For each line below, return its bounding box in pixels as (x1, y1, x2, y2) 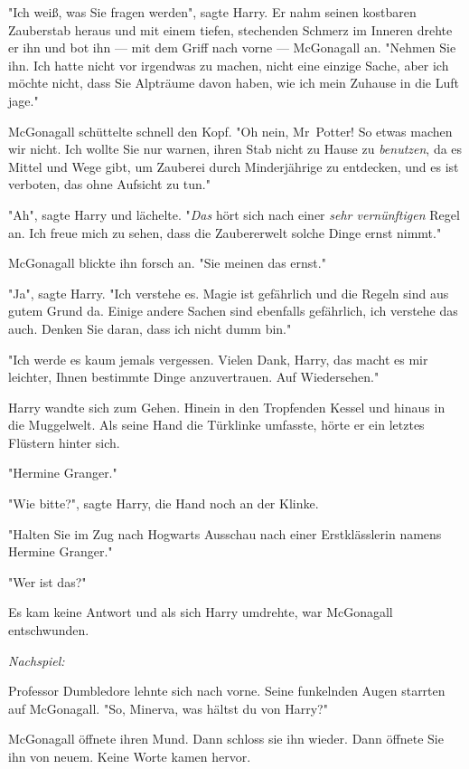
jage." (8, 90, 39, 109)
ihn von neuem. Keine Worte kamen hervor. (8, 747, 251, 765)
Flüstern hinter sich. (8, 432, 120, 451)
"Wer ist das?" (8, 572, 87, 591)
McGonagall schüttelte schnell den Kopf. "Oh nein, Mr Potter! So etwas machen (8, 121, 453, 140)
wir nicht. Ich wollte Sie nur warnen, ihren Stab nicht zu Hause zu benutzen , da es (8, 139, 463, 158)
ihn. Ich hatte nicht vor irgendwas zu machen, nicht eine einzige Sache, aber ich (8, 55, 449, 74)
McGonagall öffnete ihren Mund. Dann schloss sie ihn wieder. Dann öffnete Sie (8, 729, 444, 748)
